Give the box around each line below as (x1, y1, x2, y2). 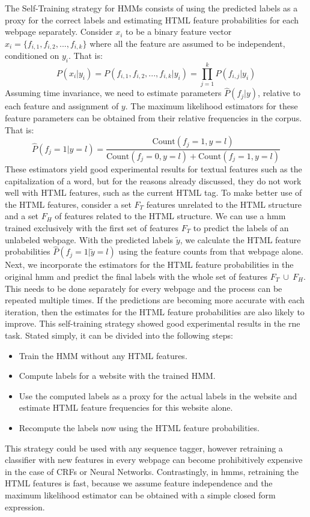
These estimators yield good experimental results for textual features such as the (5, 163, 302, 175)
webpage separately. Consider (5, 25, 113, 38)
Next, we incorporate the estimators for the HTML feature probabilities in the (5, 258, 294, 271)
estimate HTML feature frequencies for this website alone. (19, 401, 233, 414)
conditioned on (5, 49, 59, 62)
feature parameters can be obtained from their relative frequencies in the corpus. (5, 111, 302, 124)
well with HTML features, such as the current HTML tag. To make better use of (5, 186, 302, 199)
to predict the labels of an (193, 222, 289, 234)
